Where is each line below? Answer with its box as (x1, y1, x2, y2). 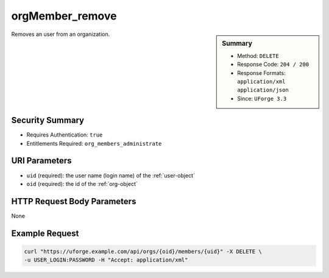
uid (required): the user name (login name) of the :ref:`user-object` (26, 171, 195, 179)
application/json (237, 87, 289, 94)
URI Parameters (11, 155, 73, 166)
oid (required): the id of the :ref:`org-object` (26, 180, 138, 187)
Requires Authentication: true (26, 131, 103, 138)
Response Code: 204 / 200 (237, 61, 310, 68)
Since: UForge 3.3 (237, 94, 287, 102)
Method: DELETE (237, 52, 280, 59)
